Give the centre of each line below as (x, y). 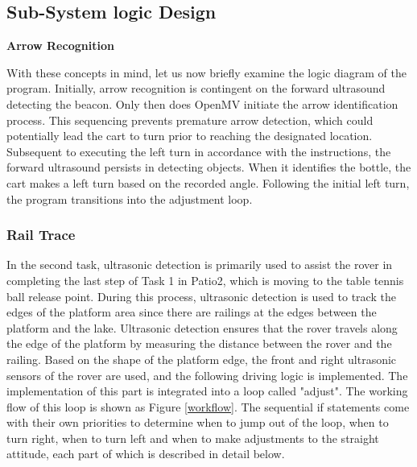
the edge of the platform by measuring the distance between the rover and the (199, 343)
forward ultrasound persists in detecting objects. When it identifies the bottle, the (209, 167)
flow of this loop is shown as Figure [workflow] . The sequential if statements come (208, 406)
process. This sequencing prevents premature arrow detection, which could (190, 120)
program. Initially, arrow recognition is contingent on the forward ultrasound (196, 88)
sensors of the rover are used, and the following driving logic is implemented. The (207, 375)
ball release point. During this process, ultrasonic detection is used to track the (201, 296)
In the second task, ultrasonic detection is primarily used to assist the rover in (200, 264)
